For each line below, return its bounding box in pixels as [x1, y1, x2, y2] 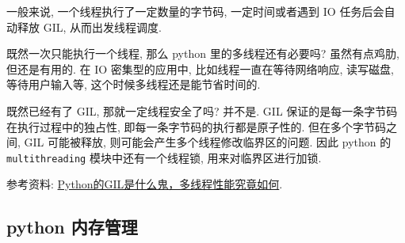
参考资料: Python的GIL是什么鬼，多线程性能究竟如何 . [6, 176, 283, 192]
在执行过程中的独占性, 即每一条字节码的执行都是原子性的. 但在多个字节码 [6, 118, 387, 135]
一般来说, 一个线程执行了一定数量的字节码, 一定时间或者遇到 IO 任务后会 [6, 3, 384, 19]
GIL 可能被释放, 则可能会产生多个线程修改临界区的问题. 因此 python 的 [24, 134, 392, 150]
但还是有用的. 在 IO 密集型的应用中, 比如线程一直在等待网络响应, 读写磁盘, [6, 60, 394, 77]
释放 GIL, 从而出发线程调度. [17, 18, 162, 35]
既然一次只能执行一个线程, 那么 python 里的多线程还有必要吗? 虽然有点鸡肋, [6, 45, 399, 62]
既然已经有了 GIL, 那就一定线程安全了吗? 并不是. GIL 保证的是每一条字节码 [6, 102, 398, 119]
